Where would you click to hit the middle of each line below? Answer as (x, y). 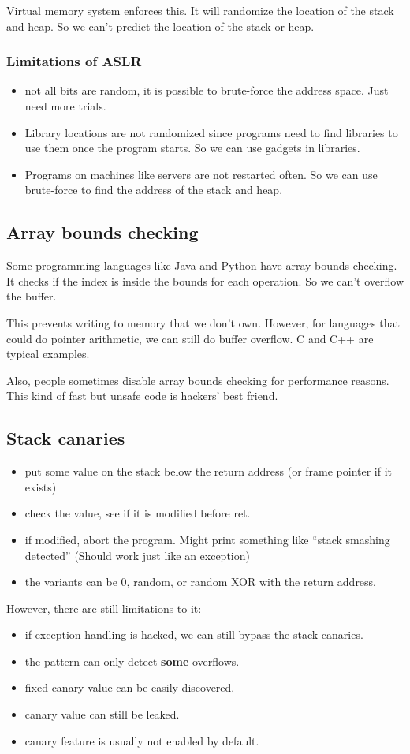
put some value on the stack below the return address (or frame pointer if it (209, 471)
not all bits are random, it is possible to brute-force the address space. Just (207, 90)
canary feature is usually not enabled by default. (142, 740)
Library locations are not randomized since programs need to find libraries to (211, 132)
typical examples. (48, 354)
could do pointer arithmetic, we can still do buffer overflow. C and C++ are (190, 338)
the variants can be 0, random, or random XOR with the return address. (201, 582)
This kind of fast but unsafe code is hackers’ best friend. (142, 396)
